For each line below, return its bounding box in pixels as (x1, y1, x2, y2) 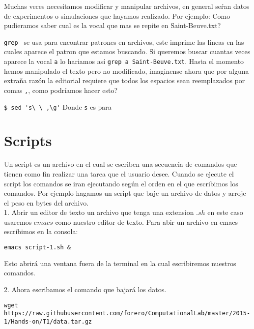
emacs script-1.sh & (4, 244, 71, 251)
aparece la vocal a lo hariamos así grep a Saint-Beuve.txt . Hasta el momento (4, 56, 244, 66)
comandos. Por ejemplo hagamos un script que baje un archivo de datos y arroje (4, 188, 246, 198)
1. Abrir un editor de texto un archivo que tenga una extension (4, 207, 194, 217)
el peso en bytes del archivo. (4, 197, 89, 208)
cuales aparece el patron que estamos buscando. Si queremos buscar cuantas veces (4, 46, 251, 57)
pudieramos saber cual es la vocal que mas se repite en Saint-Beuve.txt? (4, 20, 221, 30)
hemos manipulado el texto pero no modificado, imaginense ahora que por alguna (4, 65, 249, 76)
